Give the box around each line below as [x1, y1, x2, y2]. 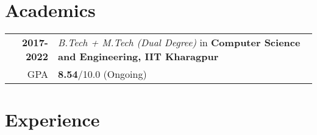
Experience [5, 107, 100, 132]
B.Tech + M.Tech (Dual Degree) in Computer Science [57, 35, 301, 50]
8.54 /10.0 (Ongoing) [57, 67, 147, 81]
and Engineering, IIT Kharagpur [57, 49, 219, 64]
